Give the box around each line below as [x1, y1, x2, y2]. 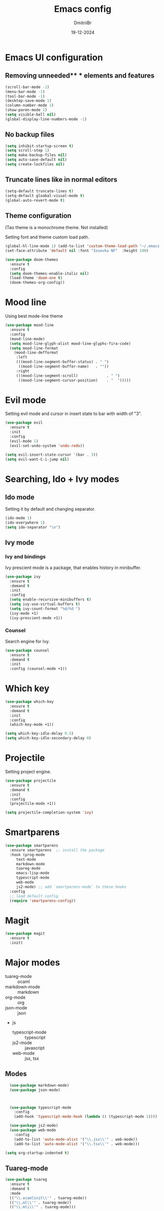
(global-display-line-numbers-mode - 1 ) [5, 117, 87, 121]
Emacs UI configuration [5, 52, 103, 63]
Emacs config [54, 3, 112, 15]
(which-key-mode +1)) [9, 722, 54, 727]
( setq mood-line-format [9, 346, 58, 351]
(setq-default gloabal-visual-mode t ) [5, 193, 85, 198]
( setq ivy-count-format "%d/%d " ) [9, 606, 80, 611]
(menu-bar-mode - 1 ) [5, 89, 45, 94]
